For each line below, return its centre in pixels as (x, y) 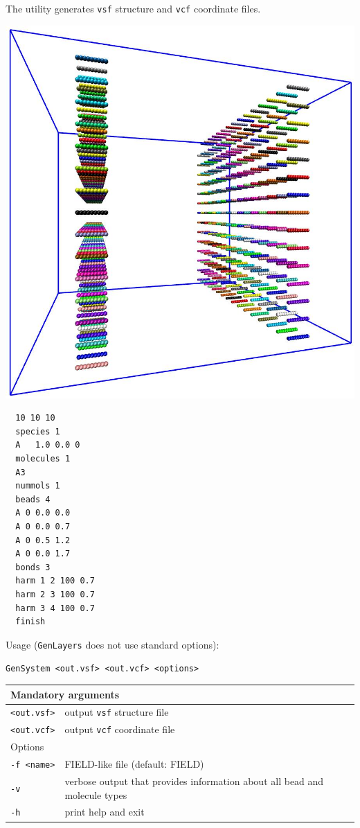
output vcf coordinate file (120, 729)
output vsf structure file (117, 712)
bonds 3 (33, 567)
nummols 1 (38, 486)
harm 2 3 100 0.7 (55, 594)
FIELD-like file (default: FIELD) (134, 764)
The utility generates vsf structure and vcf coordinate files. (133, 8)
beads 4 (33, 499)
